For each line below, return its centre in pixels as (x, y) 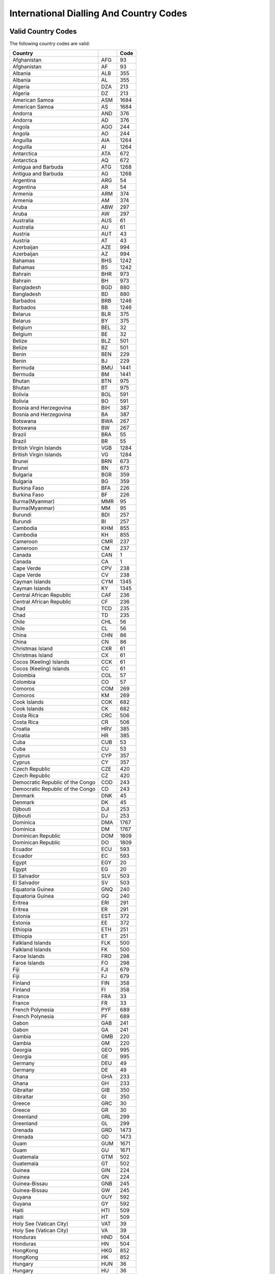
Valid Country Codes (43, 31)
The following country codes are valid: (50, 44)
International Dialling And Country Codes (98, 13)
